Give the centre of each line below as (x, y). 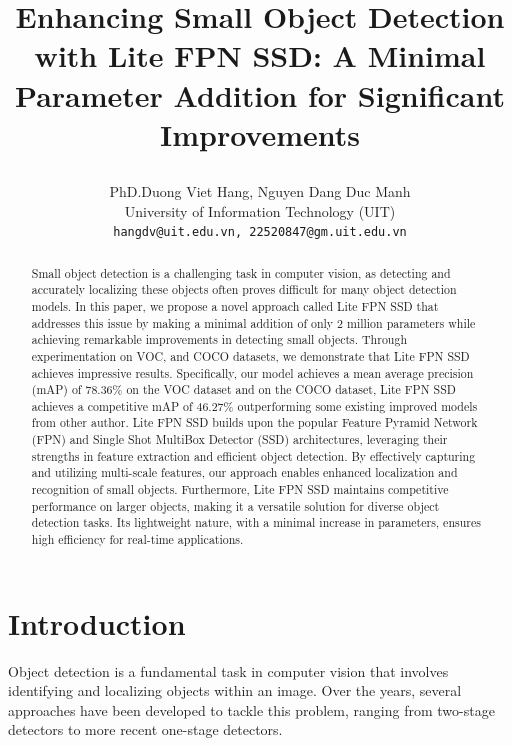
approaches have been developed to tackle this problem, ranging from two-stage (251, 709)
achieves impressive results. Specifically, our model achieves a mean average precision (252, 372)
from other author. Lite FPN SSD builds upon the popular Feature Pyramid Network (254, 422)
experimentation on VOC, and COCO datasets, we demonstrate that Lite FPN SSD (250, 355)
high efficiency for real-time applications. (137, 539)
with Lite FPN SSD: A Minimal (260, 55)
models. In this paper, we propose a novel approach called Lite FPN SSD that (235, 305)
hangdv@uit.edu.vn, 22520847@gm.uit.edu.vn (260, 232)
